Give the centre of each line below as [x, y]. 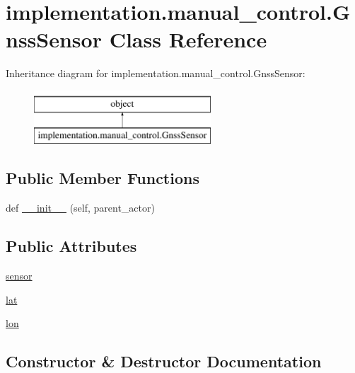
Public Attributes [71, 246]
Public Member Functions [103, 178]
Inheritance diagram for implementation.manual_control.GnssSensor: [156, 73]
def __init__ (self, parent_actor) [80, 208]
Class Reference [188, 39]
